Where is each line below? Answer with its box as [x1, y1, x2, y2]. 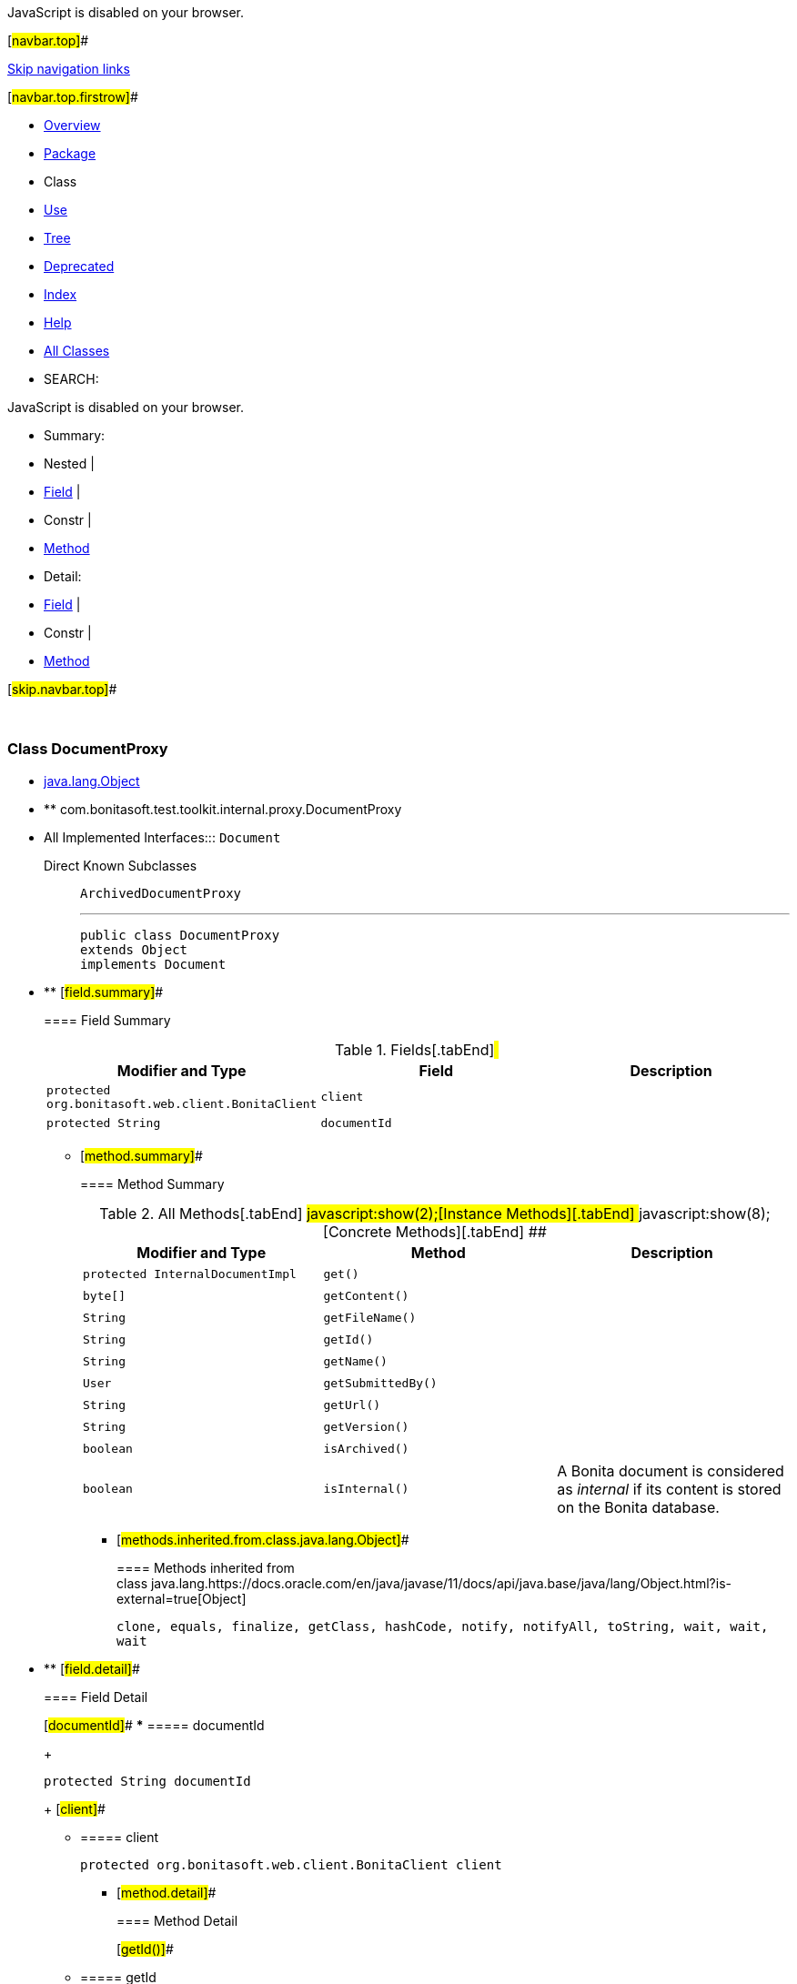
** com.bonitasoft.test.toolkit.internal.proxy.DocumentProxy [44, 801, 402, 817]
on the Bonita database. [557, 1497, 720, 1516]
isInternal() [323, 1482, 409, 1496]
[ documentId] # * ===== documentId [44, 1717, 265, 1733]
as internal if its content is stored [557, 1479, 782, 1498]
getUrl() [323, 1398, 381, 1413]
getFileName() [323, 1311, 417, 1325]
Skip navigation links [7, 61, 130, 76]
